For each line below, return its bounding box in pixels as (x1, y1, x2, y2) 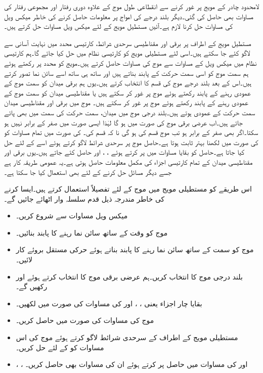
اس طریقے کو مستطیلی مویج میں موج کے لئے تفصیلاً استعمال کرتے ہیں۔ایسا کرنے (4, 183, 252, 194)
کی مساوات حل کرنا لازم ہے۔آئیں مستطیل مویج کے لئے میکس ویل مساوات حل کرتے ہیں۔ (4, 21, 233, 31)
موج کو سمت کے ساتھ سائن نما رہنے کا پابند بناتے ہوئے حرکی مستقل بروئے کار (16, 244, 254, 255)
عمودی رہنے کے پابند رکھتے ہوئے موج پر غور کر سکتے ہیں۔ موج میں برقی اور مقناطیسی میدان (4, 97, 248, 108)
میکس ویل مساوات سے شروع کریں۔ (16, 210, 128, 221)
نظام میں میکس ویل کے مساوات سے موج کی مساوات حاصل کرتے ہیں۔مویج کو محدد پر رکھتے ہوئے (4, 57, 257, 68)
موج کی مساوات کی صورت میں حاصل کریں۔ (16, 315, 154, 325)
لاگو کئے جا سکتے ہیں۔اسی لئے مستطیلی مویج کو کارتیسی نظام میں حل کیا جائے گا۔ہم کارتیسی (4, 48, 250, 58)
